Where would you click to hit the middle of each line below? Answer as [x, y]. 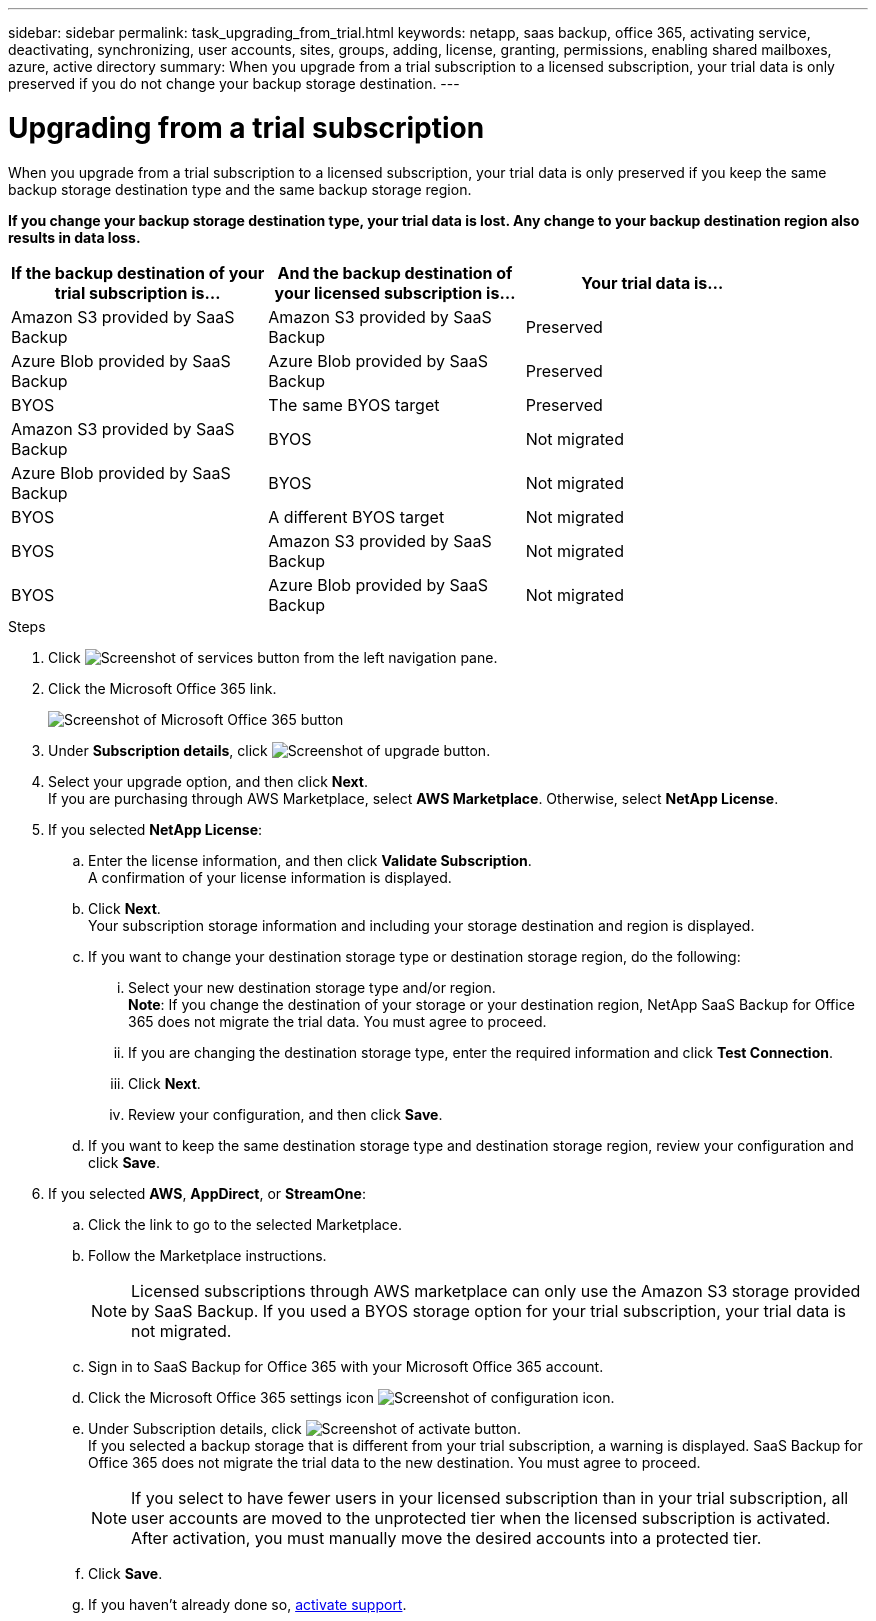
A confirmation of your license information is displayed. [270, 877]
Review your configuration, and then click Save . [285, 1114]
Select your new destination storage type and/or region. [312, 987]
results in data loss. [74, 237]
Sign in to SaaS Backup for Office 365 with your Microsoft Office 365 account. [346, 1366]
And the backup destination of [395, 272]
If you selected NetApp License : [155, 829]
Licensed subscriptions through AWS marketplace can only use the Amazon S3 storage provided [496, 1290]
